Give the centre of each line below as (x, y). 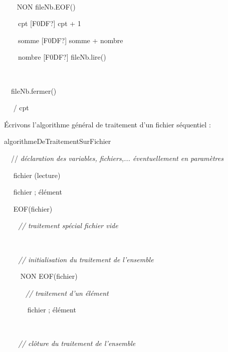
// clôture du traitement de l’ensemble (77, 343)
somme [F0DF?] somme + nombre (70, 40)
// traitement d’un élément (67, 293)
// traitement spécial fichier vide (68, 225)
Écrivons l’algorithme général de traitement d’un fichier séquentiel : (107, 124)
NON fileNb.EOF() (46, 6)
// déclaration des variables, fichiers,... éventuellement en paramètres (117, 158)
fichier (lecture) (37, 175)
